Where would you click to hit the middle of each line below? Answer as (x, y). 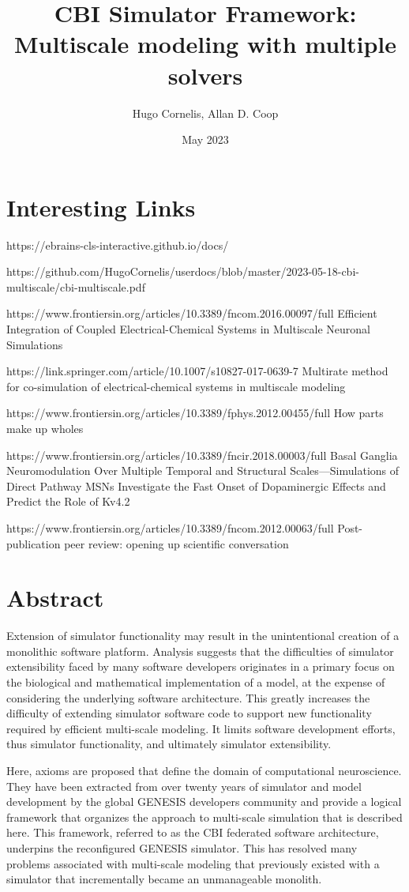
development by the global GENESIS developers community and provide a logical (204, 802)
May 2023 (205, 139)
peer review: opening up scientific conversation (176, 543)
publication (34, 543)
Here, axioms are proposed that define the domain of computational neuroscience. (204, 770)
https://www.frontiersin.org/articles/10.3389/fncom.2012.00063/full (170, 527)
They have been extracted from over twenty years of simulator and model (184, 786)
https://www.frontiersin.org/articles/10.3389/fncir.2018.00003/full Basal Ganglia (202, 455)
